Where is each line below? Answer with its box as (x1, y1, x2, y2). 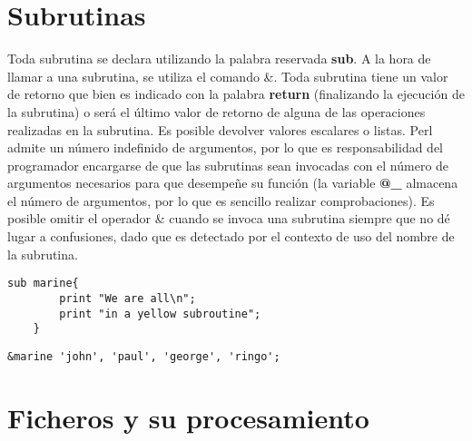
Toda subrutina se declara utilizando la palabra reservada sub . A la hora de (7, 49, 431, 68)
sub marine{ (7, 277, 79, 290)
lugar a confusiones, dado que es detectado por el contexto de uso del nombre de (7, 227, 455, 246)
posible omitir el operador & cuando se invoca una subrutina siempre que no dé (7, 209, 450, 228)
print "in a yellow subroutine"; (59, 307, 261, 320)
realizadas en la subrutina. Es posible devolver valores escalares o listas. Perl (7, 120, 433, 139)
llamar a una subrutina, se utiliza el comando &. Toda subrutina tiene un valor (7, 66, 448, 85)
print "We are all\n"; (59, 291, 196, 305)
